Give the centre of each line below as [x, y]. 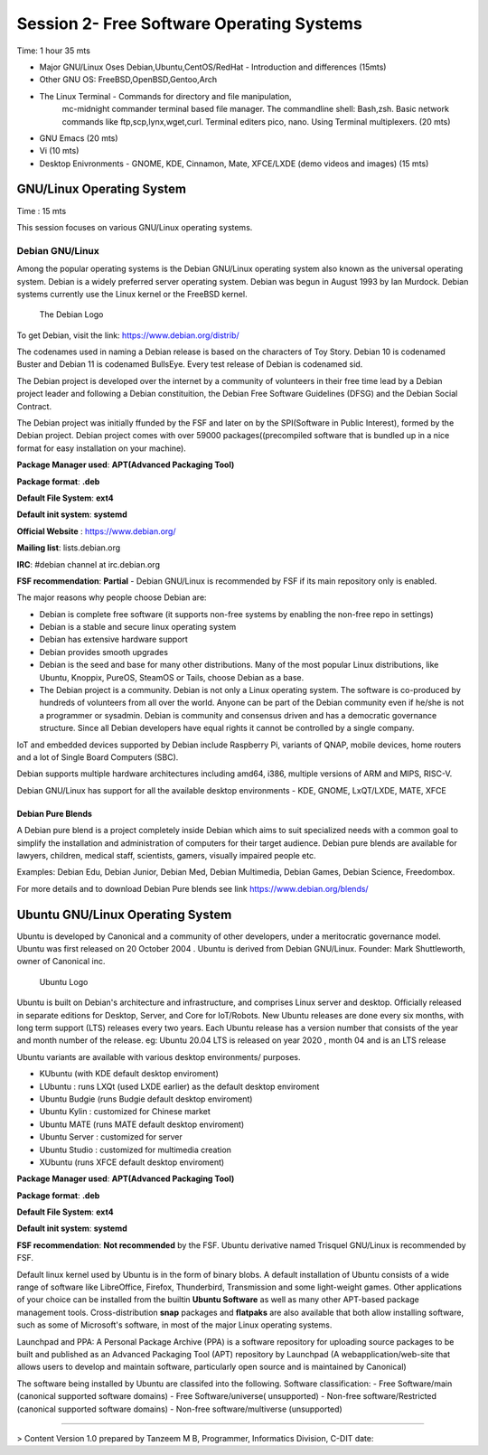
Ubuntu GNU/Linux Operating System [124, 914]
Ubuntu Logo [64, 981]
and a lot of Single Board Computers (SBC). [98, 757]
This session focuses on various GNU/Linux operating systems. [135, 227]
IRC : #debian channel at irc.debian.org [88, 564]
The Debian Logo [71, 314]
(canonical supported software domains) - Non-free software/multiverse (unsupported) [179, 1409]
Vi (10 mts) [59, 151]
